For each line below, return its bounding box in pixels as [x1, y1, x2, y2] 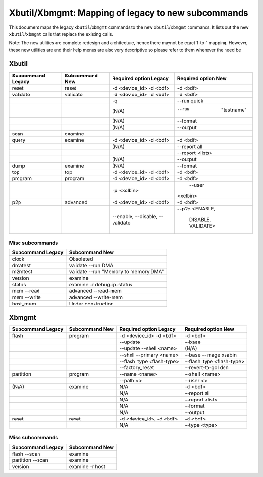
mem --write [12, 294, 41, 301]
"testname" [221, 106, 247, 113]
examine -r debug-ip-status [69, 281, 133, 288]
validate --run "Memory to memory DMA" [69, 268, 164, 275]
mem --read [12, 287, 40, 294]
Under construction [69, 300, 114, 307]
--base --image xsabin [184, 351, 237, 358]
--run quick [177, 97, 204, 104]
